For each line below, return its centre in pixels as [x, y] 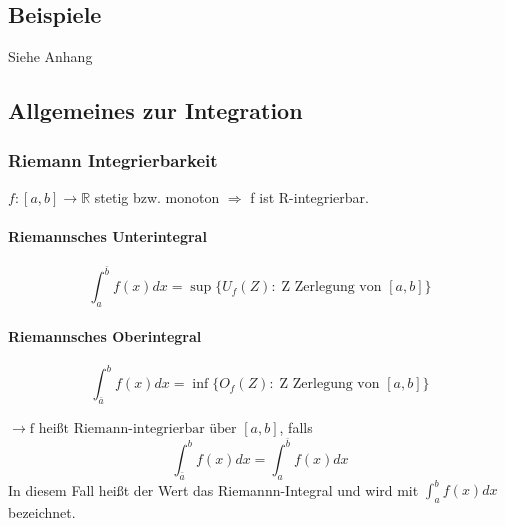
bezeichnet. [42, 511]
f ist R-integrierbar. [309, 196]
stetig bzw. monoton [157, 196]
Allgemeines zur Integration [155, 110]
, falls [296, 427]
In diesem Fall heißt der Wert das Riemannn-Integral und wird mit [213, 489]
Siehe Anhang [50, 56]
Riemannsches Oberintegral [105, 335]
